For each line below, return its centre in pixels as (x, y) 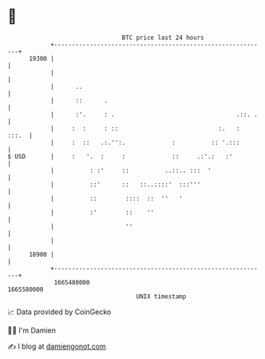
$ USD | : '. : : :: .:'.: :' (120, 156)
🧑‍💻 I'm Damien (32, 330)
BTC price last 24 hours (163, 38)
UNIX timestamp (161, 296)
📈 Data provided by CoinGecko (59, 312)
